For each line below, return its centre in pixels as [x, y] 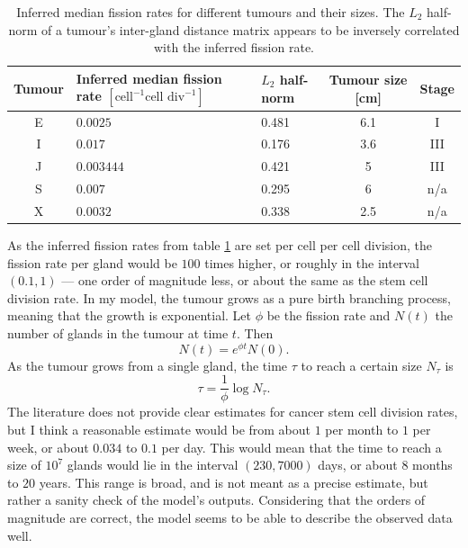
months [432, 465]
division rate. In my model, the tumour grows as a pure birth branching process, [229, 297]
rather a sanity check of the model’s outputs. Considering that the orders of [216, 500]
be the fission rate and [328, 315]
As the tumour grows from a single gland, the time [148, 365]
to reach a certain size [361, 365]
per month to [362, 429]
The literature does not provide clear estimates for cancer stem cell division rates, [233, 412]
